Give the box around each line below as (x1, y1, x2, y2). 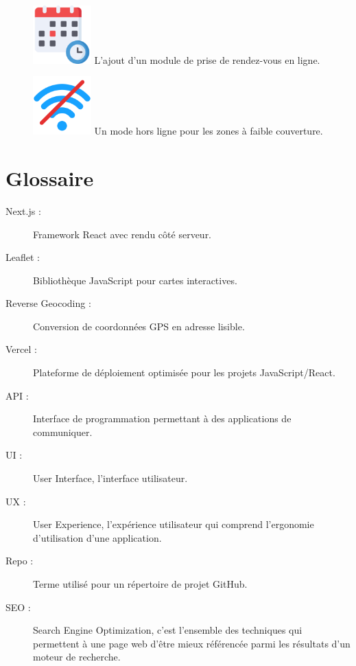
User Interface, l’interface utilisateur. (33, 471, 188, 485)
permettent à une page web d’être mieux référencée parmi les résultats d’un (33, 636, 351, 650)
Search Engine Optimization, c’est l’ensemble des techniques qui (33, 623, 302, 637)
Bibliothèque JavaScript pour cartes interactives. (33, 273, 237, 287)
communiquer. (33, 424, 93, 439)
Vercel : (5, 342, 37, 356)
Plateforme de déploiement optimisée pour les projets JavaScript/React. (33, 365, 335, 380)
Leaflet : (5, 250, 40, 264)
